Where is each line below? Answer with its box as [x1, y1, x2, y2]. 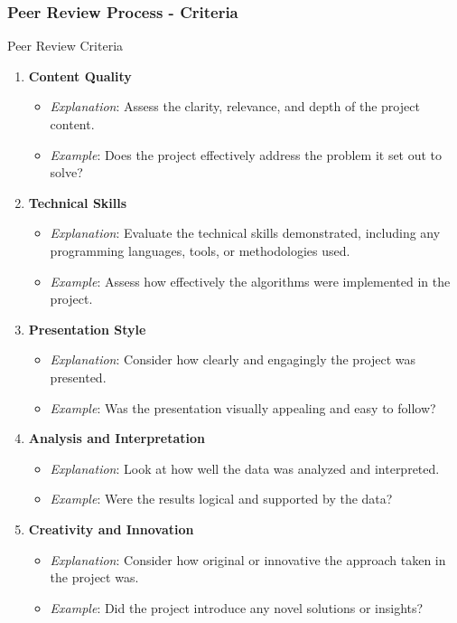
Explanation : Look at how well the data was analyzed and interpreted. [50, 458, 440, 477]
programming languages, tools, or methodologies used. [50, 241, 350, 260]
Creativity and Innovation [28, 519, 194, 538]
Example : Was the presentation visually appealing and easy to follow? [50, 398, 436, 417]
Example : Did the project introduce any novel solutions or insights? [50, 598, 424, 617]
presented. [50, 367, 107, 386]
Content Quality [28, 66, 132, 85]
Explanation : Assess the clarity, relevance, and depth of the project [50, 97, 420, 116]
